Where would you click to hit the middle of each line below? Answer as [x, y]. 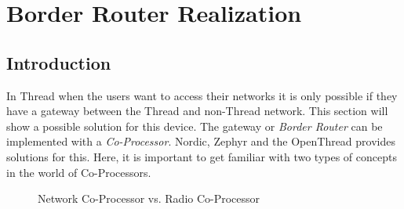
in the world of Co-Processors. [79, 172]
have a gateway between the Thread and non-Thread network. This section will [197, 111]
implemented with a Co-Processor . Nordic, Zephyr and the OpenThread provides [201, 141]
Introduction [59, 62]
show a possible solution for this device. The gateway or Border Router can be [195, 126]
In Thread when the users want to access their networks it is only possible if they [202, 95]
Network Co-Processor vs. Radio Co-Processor [149, 198]
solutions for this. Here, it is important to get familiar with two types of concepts [202, 156]
